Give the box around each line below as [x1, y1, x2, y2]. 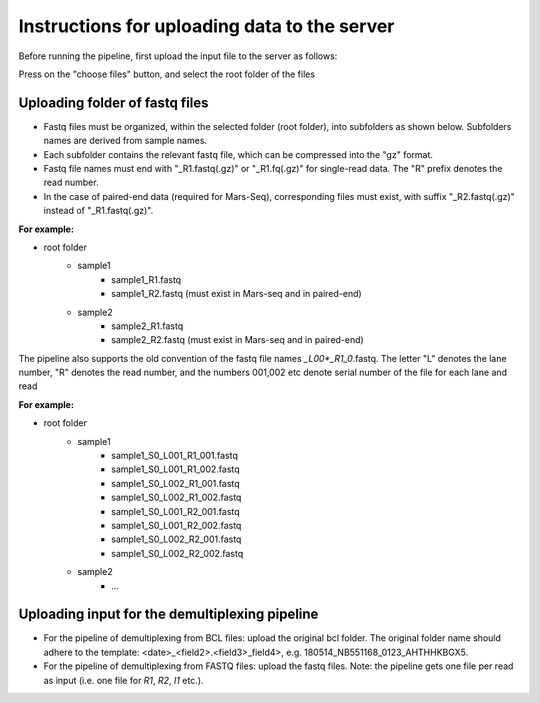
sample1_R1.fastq [111, 273, 182, 285]
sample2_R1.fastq [111, 320, 184, 332]
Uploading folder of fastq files [18, 94, 209, 111]
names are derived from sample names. [43, 135, 208, 147]
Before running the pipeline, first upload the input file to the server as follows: [18, 50, 338, 62]
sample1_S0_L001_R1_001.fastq [111, 450, 239, 462]
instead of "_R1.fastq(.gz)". [43, 205, 154, 217]
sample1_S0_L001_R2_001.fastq [111, 505, 240, 517]
